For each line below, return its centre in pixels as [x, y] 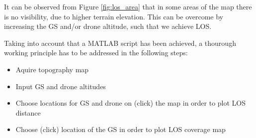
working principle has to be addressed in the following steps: [96, 53]
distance [28, 112]
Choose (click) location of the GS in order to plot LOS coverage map [121, 129]
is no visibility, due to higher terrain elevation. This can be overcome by [114, 16]
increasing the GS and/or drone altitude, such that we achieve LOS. [108, 26]
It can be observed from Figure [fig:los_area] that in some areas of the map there [128, 6]
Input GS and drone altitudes [61, 86]
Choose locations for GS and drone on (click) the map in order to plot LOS [131, 103]
